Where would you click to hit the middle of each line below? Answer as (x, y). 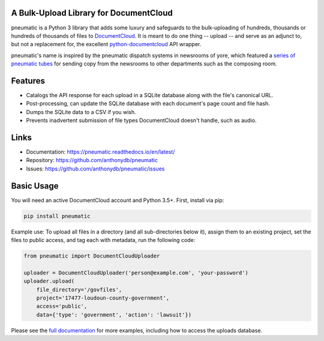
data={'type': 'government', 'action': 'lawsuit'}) (114, 315)
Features (28, 81)
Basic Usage (35, 186)
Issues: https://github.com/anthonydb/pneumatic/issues (95, 169)
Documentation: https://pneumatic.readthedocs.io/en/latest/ (100, 152)
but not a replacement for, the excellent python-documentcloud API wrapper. (106, 44)
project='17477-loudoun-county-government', (103, 298)
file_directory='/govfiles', (79, 289)
